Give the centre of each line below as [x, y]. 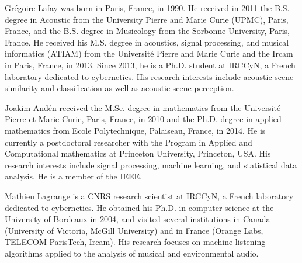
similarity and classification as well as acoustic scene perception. [119, 88]
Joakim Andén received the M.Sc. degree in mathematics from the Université [143, 107]
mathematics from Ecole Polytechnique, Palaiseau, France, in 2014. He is [135, 130]
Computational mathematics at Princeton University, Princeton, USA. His [138, 153]
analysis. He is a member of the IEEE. [73, 176]
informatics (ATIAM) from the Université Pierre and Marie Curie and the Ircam [149, 53]
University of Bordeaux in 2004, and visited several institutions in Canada [138, 219]
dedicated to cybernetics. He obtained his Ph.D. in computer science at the [139, 207]
